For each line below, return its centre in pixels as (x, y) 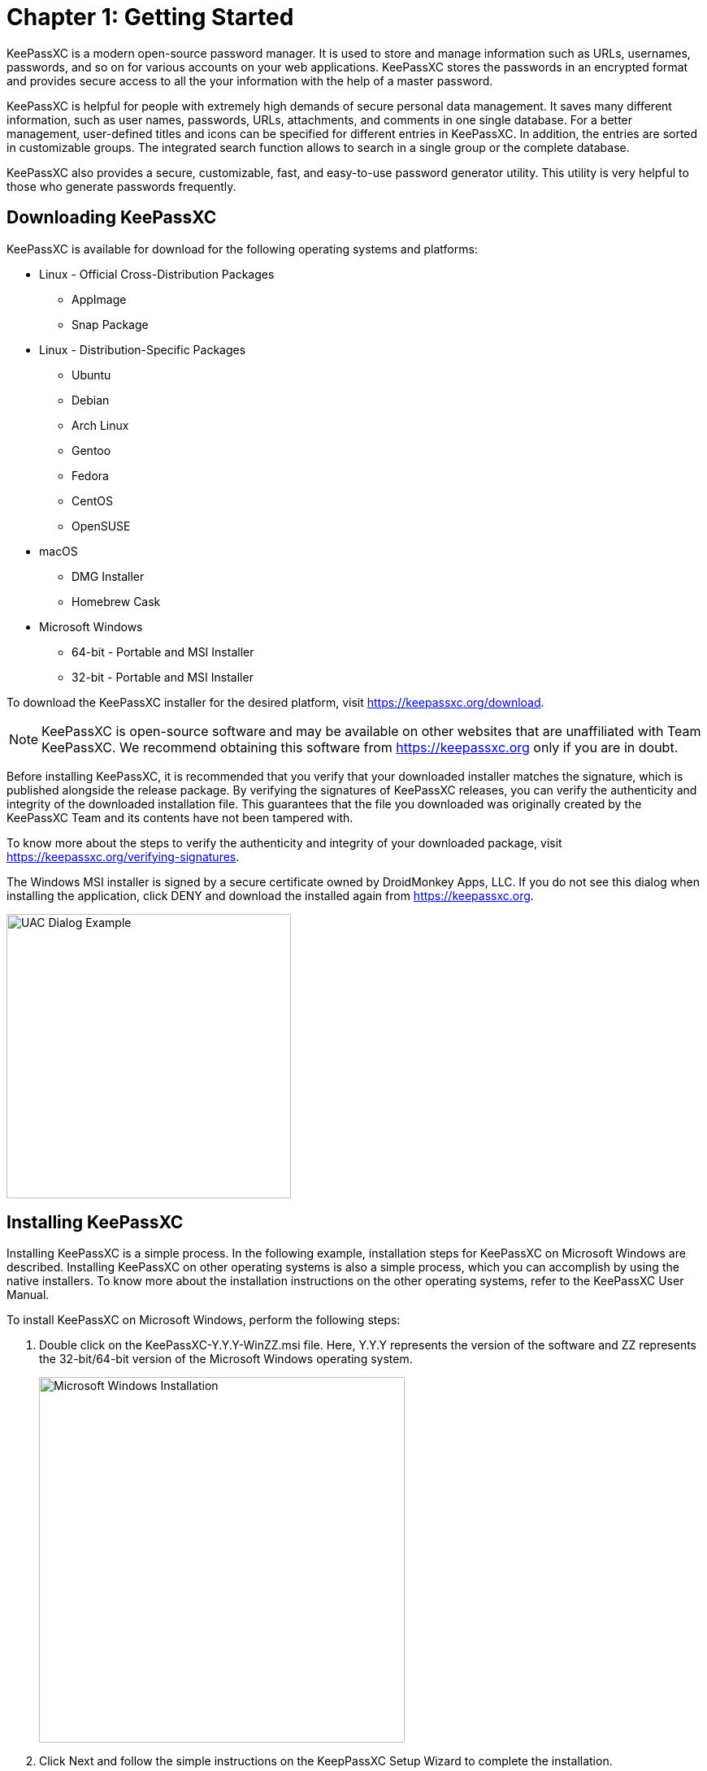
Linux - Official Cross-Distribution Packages (157, 274)
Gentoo (91, 450)
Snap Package (110, 324)
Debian (91, 400)
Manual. (28, 1295)
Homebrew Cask (116, 601)
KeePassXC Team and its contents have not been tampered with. (180, 817)
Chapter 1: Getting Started (150, 17)
